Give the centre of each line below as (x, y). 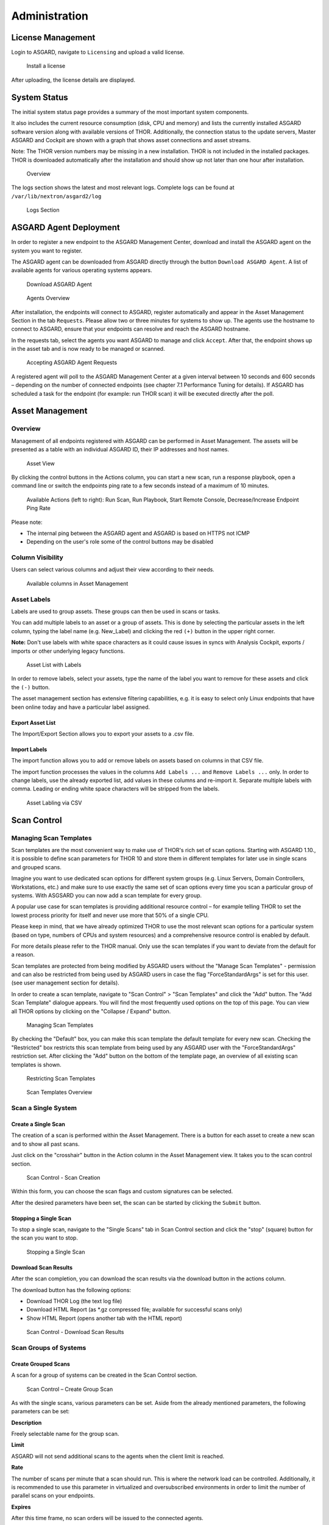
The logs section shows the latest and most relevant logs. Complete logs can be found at (123, 188)
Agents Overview (48, 298)
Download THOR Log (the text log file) (74, 1301)
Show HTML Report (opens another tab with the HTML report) (104, 1318)
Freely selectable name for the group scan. (65, 1434)
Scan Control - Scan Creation (63, 1177)
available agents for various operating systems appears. (82, 270)
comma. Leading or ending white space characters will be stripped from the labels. (115, 789)
